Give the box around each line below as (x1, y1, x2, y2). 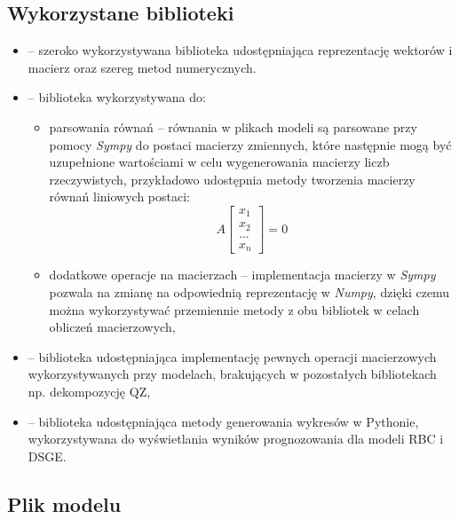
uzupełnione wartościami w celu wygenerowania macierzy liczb (49, 153, 390, 171)
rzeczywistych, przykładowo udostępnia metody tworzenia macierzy (49, 169, 415, 188)
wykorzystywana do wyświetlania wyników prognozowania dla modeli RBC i (28, 429, 444, 448)
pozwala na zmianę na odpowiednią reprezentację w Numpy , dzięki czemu (49, 283, 450, 302)
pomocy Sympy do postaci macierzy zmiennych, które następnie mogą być (49, 135, 452, 153)
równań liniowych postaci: (49, 187, 191, 206)
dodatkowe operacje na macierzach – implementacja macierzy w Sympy (49, 265, 436, 284)
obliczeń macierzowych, (49, 318, 176, 336)
